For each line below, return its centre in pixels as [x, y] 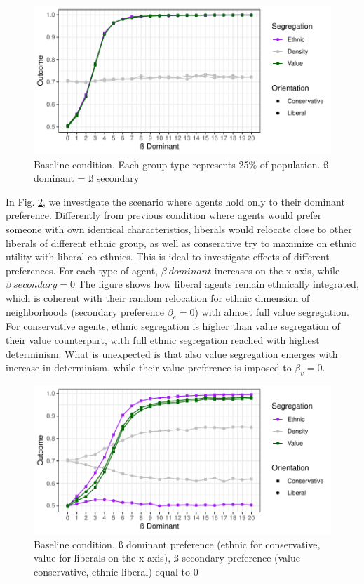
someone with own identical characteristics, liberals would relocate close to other [179, 228]
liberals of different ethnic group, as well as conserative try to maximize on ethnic [181, 243]
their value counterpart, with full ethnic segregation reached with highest [163, 339]
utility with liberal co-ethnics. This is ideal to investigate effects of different [168, 257]
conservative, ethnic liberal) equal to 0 [116, 571]
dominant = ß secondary [87, 178]
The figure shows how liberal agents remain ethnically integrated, [218, 284]
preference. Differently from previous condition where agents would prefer [164, 215]
